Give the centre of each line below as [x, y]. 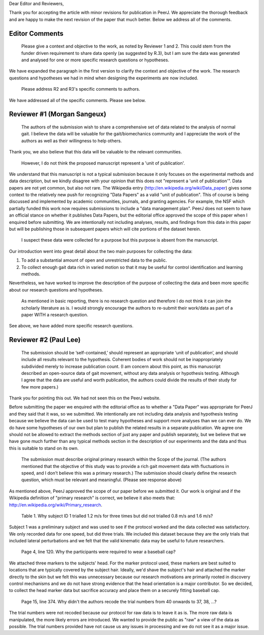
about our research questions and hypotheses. [56, 290]
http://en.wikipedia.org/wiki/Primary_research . [56, 505]
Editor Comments [36, 34]
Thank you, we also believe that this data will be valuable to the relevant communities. [95, 152]
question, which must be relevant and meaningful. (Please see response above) [101, 480]
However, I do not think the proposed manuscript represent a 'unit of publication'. [103, 163]
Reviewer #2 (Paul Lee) [45, 340]
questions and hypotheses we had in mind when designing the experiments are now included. [104, 78]
